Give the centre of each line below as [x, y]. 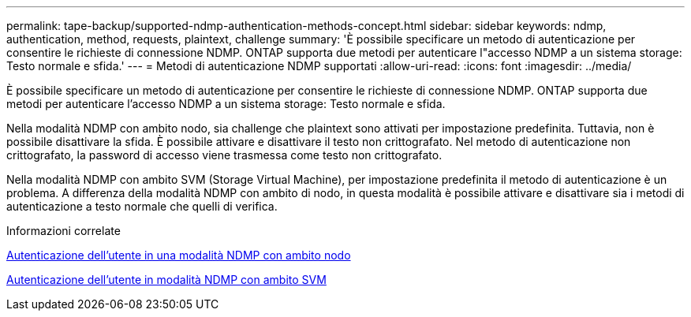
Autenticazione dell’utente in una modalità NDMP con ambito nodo [179, 255]
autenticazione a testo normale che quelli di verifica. [142, 206]
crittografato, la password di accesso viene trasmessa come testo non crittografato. [224, 155]
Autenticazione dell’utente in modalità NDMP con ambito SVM [166, 280]
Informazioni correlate [63, 231]
